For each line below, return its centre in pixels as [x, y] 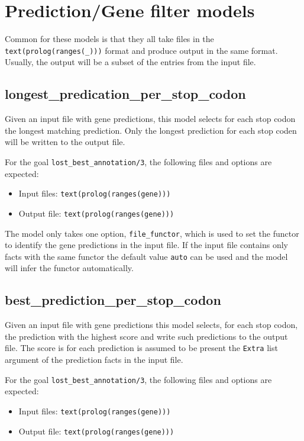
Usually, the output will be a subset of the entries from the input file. [130, 62]
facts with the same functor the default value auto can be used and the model [146, 256]
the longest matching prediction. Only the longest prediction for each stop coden [151, 130]
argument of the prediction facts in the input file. [94, 360]
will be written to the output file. [65, 142]
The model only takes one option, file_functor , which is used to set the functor [152, 233]
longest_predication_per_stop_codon [125, 94]
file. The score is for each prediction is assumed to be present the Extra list [141, 348]
